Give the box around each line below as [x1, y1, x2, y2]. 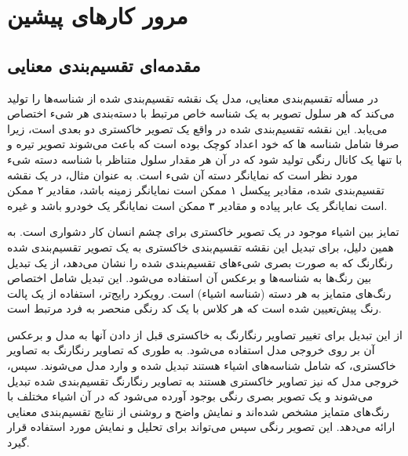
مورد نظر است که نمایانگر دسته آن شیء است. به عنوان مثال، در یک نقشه [7, 166, 358, 183]
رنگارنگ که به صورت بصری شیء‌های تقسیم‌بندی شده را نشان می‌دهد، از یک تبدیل [7, 254, 393, 270]
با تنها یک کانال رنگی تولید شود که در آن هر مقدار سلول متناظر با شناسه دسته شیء [7, 150, 403, 167]
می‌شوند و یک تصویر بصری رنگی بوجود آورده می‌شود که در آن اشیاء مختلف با [7, 388, 373, 404]
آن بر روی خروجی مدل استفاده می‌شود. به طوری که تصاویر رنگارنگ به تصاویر [7, 342, 375, 358]
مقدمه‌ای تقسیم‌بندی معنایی [7, 52, 201, 77]
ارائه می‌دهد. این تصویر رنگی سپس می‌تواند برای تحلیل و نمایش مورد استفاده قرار [7, 418, 395, 435]
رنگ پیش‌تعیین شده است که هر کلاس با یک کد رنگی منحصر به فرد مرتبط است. [7, 300, 382, 317]
